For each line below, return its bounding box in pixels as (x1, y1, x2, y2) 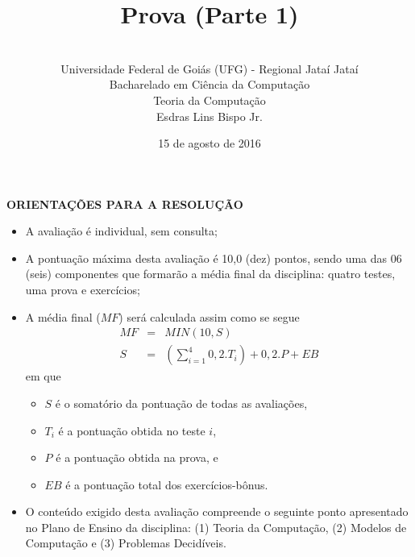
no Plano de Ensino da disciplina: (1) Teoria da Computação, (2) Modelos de (25, 518, 407, 535)
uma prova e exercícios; (25, 281, 140, 298)
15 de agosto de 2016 (158, 135, 261, 152)
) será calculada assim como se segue (118, 308, 300, 325)
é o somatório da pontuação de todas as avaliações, (55, 394, 308, 411)
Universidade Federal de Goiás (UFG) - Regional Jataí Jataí (60, 60, 359, 77)
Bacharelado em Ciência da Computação (109, 76, 310, 93)
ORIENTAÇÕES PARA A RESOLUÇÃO (6, 195, 243, 212)
